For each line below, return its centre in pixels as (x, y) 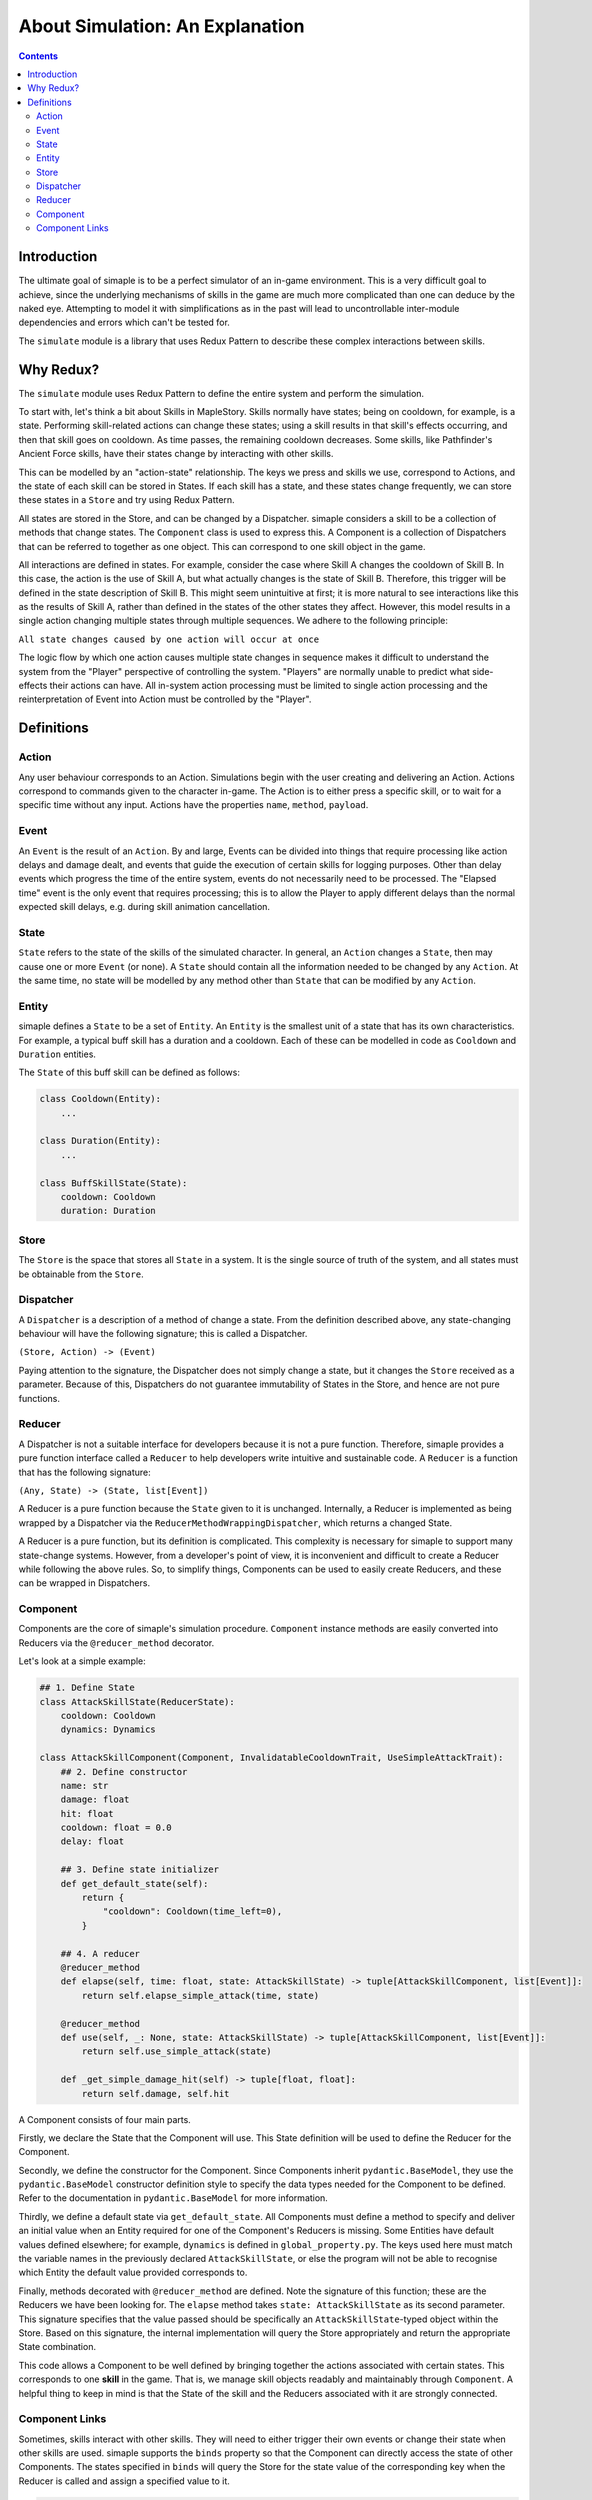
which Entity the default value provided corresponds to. (133, 2272)
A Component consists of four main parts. (105, 2119)
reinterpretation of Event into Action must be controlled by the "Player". (165, 699)
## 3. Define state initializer (140, 1869)
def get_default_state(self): (134, 1883)
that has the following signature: (84, 1472)
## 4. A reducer (100, 1953)
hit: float (87, 1813)
